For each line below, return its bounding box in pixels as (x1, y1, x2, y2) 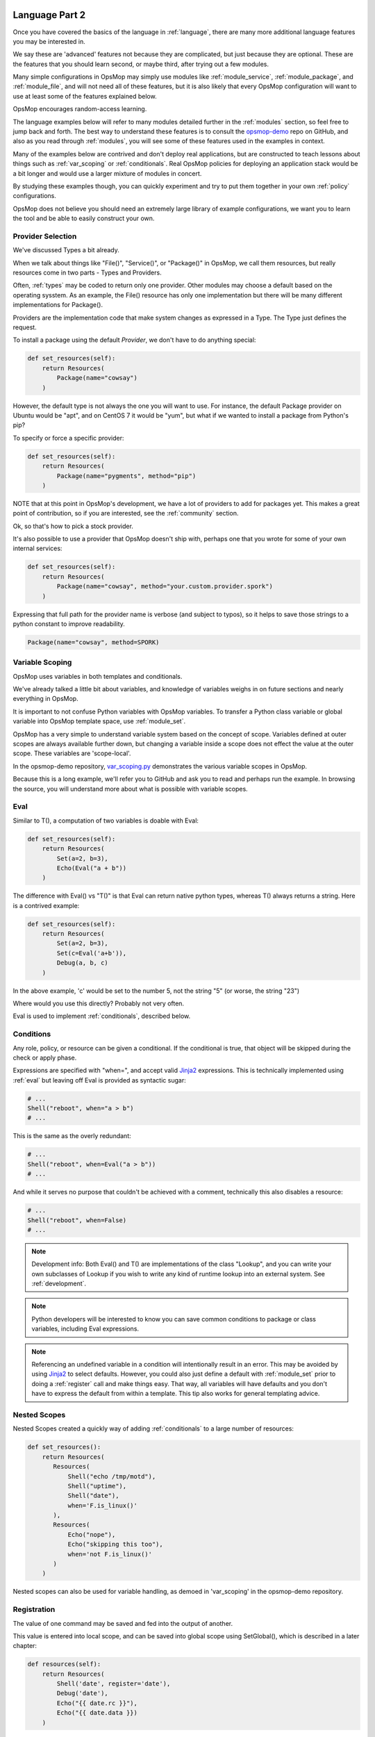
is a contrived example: (12, 901, 80, 909)
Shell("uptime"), (67, 1482, 127, 1490)
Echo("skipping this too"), (67, 1540, 163, 1549)
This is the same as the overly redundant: (12, 1132, 131, 1140)
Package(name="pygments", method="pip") (56, 472, 197, 479)
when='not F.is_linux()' (67, 1550, 153, 1558)
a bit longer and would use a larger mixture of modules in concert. (12, 169, 202, 177)
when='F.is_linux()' (67, 1501, 138, 1509)
